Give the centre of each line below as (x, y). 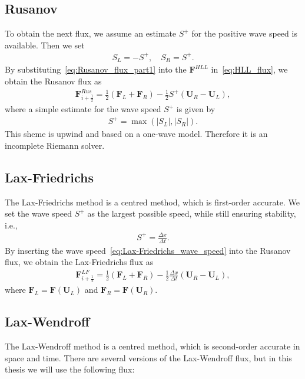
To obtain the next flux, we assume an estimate (91, 33)
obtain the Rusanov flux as (53, 81)
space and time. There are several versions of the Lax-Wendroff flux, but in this (148, 357)
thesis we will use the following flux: (70, 369)
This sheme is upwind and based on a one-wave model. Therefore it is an (136, 134)
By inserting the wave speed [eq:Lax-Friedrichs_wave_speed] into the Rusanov (148, 250)
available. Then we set (45, 45)
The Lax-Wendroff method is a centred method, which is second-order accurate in (152, 346)
